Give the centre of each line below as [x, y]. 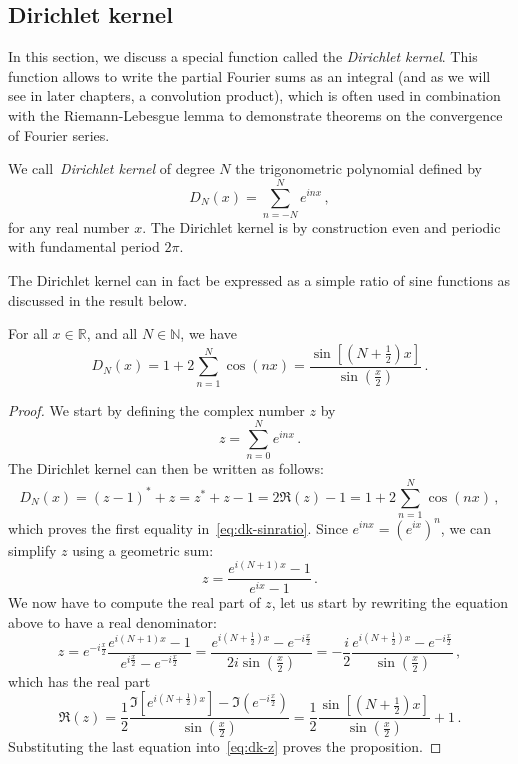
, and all [112, 333]
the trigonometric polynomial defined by [358, 168]
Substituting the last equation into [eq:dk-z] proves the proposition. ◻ [225, 746]
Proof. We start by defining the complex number [156, 409]
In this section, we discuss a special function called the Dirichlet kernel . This [243, 56]
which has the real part [79, 680]
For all [28, 333]
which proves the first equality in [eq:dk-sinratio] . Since [178, 527]
